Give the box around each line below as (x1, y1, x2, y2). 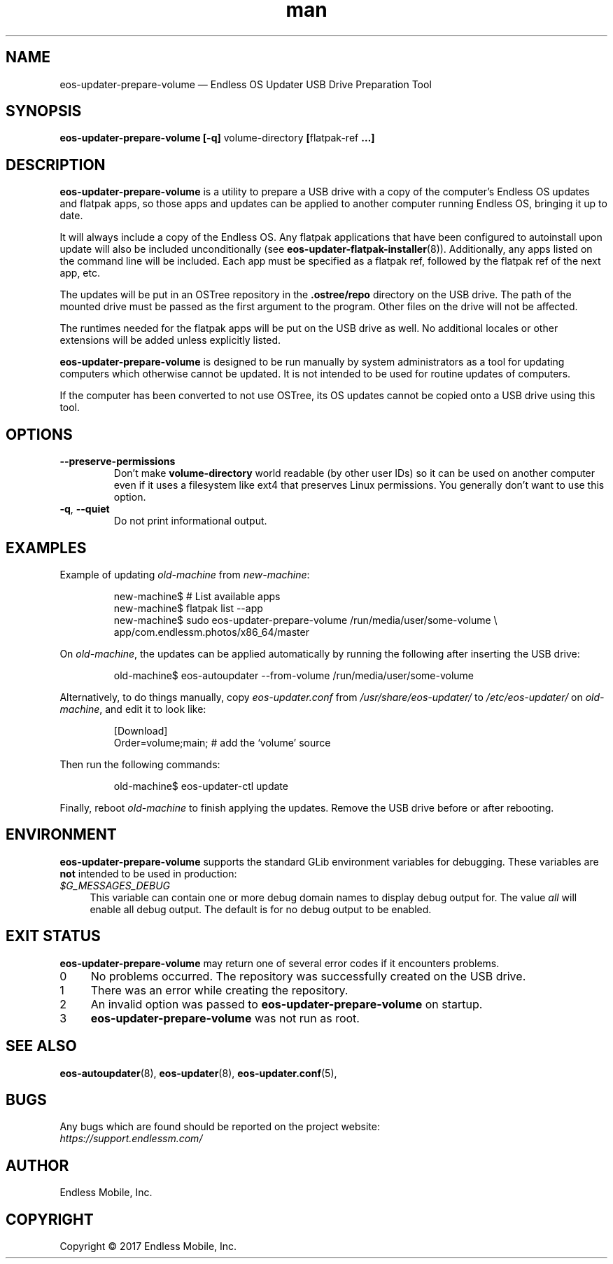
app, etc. (59, 267, 101, 279)
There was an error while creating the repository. (90, 982, 348, 997)
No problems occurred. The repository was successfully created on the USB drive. (90, 968, 526, 983)
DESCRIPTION (6, 155, 106, 174)
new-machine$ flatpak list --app (113, 602, 263, 614)
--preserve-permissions (59, 455, 176, 468)
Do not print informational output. (113, 515, 267, 527)
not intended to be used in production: (59, 867, 237, 880)
